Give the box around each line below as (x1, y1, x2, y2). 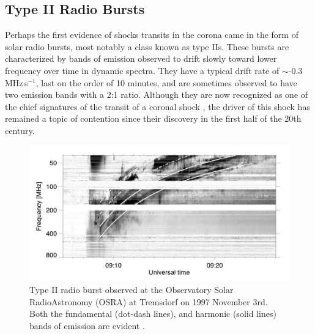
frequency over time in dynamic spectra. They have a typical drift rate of (5, 64, 280, 76)
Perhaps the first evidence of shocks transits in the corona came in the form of (5, 28, 298, 41)
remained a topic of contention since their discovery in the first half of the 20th (5, 112, 302, 125)
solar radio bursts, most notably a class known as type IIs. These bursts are (5, 40, 289, 53)
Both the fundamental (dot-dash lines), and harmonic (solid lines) (29, 307, 276, 320)
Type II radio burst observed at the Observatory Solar (29, 283, 234, 296)
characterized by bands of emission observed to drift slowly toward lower (5, 52, 277, 65)
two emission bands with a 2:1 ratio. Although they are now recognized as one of (5, 88, 308, 101)
